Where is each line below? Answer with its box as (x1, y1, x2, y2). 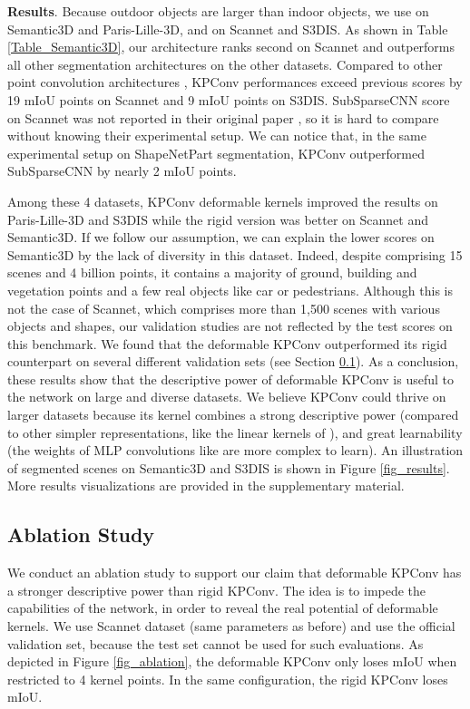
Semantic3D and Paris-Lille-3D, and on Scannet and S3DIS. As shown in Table (7, 19, 448, 38)
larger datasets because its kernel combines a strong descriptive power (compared (7, 405, 459, 424)
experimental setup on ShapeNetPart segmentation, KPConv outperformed (7, 143, 426, 162)
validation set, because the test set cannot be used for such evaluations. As (7, 634, 424, 653)
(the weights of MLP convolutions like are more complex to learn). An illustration (7, 441, 464, 460)
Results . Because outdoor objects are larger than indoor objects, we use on (7, 2, 429, 20)
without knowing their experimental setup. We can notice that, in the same (7, 126, 426, 145)
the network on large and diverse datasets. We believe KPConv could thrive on (7, 387, 446, 406)
